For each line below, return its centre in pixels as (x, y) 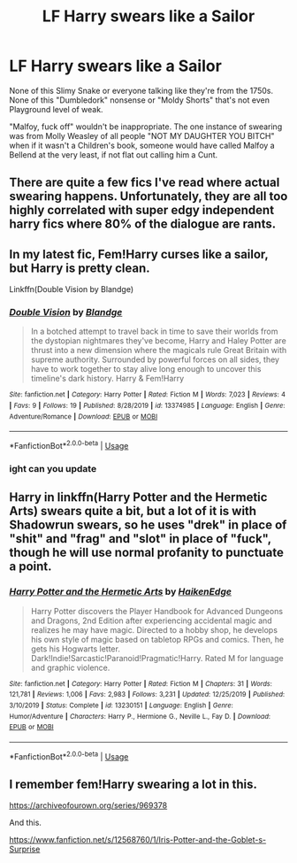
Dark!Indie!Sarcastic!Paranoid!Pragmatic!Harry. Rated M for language (157, 658)
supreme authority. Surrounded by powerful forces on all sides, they (155, 359)
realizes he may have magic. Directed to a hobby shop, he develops (154, 629)
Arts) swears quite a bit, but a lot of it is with (133, 511)
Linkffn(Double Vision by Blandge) (72, 289)
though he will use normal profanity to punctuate (147, 553)
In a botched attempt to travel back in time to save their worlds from (154, 331)
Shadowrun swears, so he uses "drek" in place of (148, 525)
